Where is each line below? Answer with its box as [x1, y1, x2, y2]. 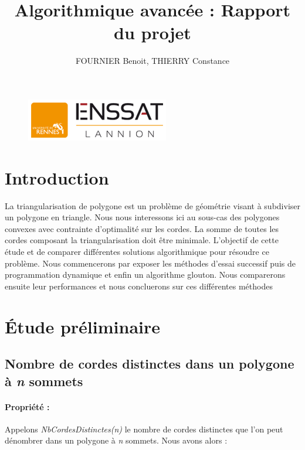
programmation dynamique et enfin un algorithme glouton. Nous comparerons [5, 268, 286, 281]
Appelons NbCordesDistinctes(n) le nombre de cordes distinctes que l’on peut [5, 422, 283, 435]
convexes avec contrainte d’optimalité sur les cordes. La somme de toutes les [5, 222, 279, 234]
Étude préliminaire [5, 314, 160, 338]
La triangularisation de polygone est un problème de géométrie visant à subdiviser [5, 199, 301, 212]
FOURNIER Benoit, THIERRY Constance [75, 54, 230, 67]
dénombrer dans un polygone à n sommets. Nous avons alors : [5, 434, 228, 446]
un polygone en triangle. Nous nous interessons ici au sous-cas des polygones [5, 211, 280, 223]
